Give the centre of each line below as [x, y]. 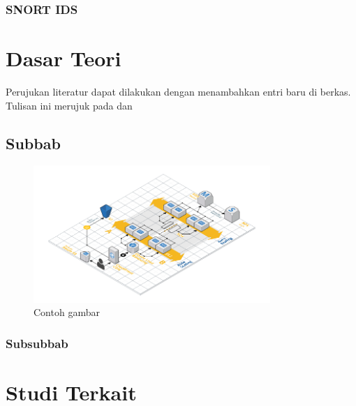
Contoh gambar [67, 312]
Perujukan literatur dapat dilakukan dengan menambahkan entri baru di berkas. [178, 91]
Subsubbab [37, 343]
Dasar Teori [64, 58]
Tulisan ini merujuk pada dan [69, 105]
